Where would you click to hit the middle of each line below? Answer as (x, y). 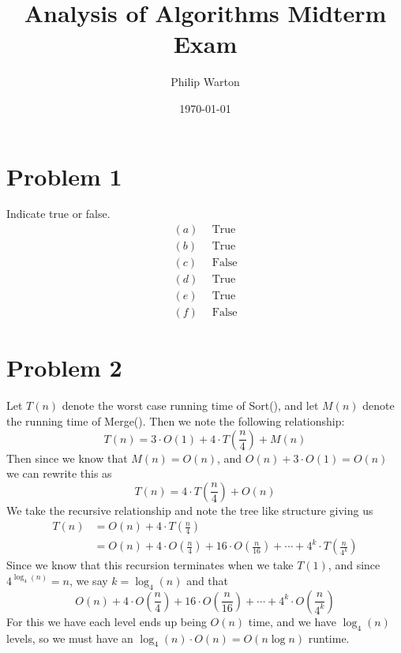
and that (208, 580)
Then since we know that (67, 458)
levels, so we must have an (70, 638)
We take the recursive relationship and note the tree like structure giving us (190, 510)
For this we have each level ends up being (107, 621)
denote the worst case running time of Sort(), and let (190, 405)
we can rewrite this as (59, 473)
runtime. (329, 638)
